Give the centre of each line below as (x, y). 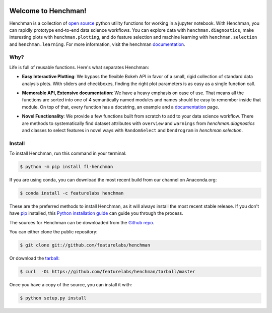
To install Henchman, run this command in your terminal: (68, 153)
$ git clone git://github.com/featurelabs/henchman (85, 245)
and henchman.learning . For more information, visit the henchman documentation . (97, 44)
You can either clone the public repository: (53, 232)
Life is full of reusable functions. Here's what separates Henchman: (79, 67)
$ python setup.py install (53, 298)
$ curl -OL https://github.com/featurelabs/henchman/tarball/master (108, 272)
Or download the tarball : (35, 258)
